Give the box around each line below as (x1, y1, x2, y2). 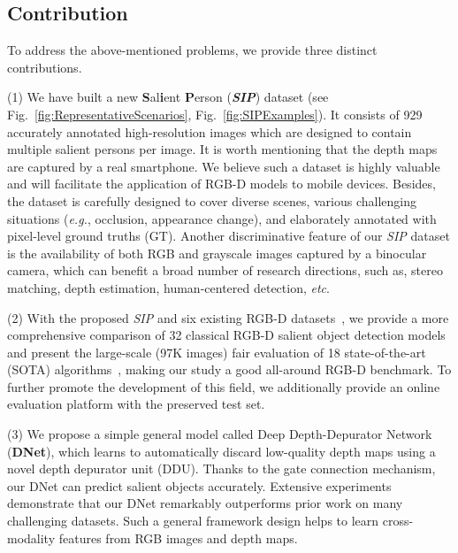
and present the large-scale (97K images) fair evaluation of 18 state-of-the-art (7, 342, 426, 361)
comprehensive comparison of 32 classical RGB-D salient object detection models (7, 326, 446, 344)
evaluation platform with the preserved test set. (7, 395, 265, 413)
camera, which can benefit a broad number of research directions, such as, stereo (7, 261, 443, 280)
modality (7, 528, 56, 547)
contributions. (7, 58, 82, 76)
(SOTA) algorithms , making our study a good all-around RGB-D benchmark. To (7, 360, 452, 379)
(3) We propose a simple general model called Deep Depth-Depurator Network (7, 425, 432, 443)
